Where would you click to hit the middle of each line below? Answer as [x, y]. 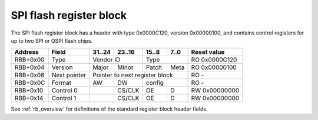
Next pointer [69, 75]
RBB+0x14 [29, 98]
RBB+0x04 [29, 67]
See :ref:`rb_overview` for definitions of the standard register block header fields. [109, 109]
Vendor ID [107, 60]
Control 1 [64, 98]
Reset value [208, 52]
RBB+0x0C [30, 83]
